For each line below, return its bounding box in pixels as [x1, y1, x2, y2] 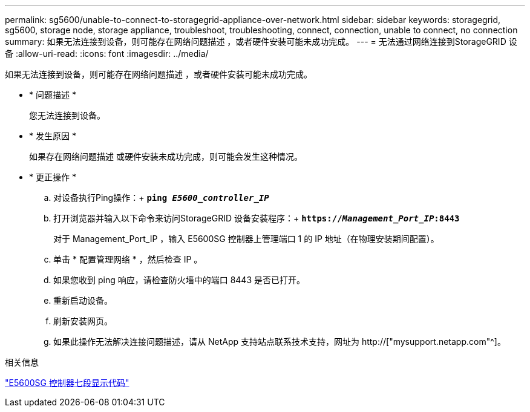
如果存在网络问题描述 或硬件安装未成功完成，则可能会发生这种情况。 [29, 151, 303, 162]
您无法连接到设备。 [29, 110, 105, 120]
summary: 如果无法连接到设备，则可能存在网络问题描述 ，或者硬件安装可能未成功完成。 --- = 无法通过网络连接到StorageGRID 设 [5, 36, 517, 47]
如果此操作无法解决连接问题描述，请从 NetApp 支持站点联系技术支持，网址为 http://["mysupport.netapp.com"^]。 [53, 336, 506, 347]
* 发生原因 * [29, 131, 76, 141]
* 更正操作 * [29, 172, 76, 182]
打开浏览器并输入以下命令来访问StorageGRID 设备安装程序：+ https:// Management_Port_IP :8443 [53, 213, 460, 223]
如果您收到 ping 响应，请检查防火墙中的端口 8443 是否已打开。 [53, 275, 305, 285]
